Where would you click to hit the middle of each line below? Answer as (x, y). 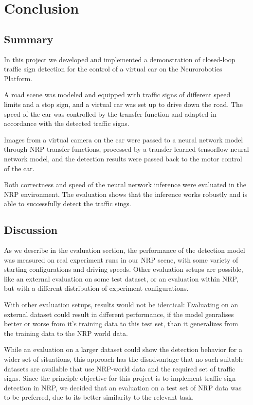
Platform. (18, 78)
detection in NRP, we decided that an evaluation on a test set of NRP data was (123, 387)
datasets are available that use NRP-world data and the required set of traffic (120, 368)
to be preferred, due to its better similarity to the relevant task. (99, 397)
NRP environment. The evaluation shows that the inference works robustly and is (126, 194)
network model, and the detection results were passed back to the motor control (123, 158)
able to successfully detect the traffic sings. (68, 203)
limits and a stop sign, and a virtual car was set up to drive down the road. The (123, 104)
